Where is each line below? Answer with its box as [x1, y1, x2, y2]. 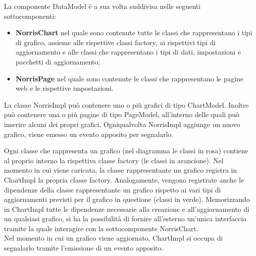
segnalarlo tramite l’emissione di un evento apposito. [4, 243, 163, 253]
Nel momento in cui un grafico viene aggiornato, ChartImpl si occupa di [4, 233, 223, 243]
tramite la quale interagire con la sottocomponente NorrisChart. [4, 223, 199, 233]
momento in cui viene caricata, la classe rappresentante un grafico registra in [4, 165, 237, 175]
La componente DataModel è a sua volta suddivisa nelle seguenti [4, 1, 201, 11]
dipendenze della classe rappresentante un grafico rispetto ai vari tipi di [4, 184, 221, 194]
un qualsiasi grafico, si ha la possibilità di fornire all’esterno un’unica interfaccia [4, 213, 247, 224]
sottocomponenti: [4, 10, 56, 21]
